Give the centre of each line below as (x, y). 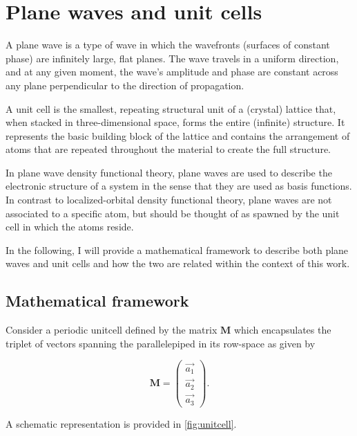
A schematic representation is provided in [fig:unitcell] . (121, 423)
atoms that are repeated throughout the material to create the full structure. (168, 149)
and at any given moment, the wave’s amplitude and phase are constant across (172, 72)
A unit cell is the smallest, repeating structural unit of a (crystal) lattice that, (171, 108)
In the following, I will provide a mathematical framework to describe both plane (177, 249)
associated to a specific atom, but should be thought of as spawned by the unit (173, 213)
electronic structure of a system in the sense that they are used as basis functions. (179, 186)
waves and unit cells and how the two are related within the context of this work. (178, 263)
